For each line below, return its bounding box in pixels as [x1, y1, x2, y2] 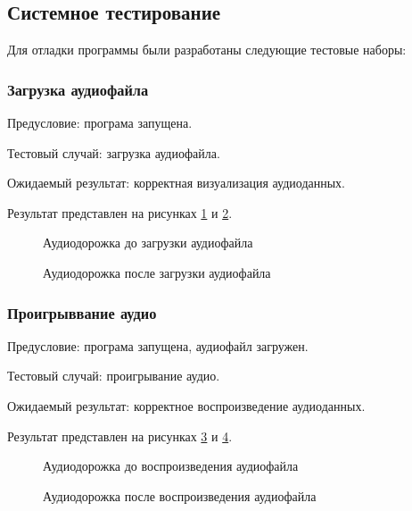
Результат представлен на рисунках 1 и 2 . [7, 203, 233, 222]
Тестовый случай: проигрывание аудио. [7, 366, 220, 385]
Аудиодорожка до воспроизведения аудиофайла [43, 457, 299, 475]
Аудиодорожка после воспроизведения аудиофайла [43, 486, 317, 505]
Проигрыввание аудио [7, 301, 157, 323]
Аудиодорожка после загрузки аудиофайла [43, 263, 271, 281]
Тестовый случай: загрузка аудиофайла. [7, 143, 220, 162]
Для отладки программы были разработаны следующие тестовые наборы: [7, 40, 407, 59]
